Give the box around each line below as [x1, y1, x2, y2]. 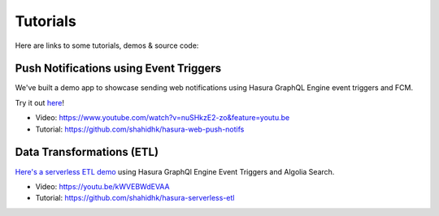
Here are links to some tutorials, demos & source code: [15, 41, 199, 50]
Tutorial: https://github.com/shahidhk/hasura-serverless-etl [35, 193, 235, 203]
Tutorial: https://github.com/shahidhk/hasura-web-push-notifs [35, 124, 245, 134]
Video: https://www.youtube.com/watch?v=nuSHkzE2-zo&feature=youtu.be [35, 113, 290, 123]
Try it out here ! [15, 97, 65, 107]
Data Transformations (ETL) [15, 145, 159, 159]
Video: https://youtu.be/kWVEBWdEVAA [35, 181, 170, 191]
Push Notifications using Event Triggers [15, 62, 222, 76]
